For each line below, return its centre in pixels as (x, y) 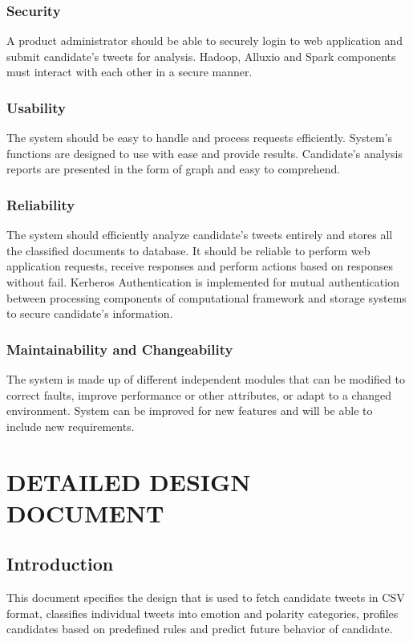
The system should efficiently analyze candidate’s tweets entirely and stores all (200, 235)
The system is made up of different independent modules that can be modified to (206, 379)
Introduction (60, 564)
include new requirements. (71, 426)
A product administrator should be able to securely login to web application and (204, 41)
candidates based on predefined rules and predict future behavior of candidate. (200, 629)
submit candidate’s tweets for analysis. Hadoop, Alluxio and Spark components (201, 56)
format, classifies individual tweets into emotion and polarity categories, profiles (202, 613)
